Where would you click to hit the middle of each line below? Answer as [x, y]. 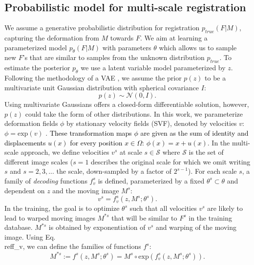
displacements [25, 142]
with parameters [127, 47]
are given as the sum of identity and [194, 132]
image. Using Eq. [30, 236]
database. [19, 227]
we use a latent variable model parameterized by [153, 68]
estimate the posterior [37, 68]
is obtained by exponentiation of [97, 227]
